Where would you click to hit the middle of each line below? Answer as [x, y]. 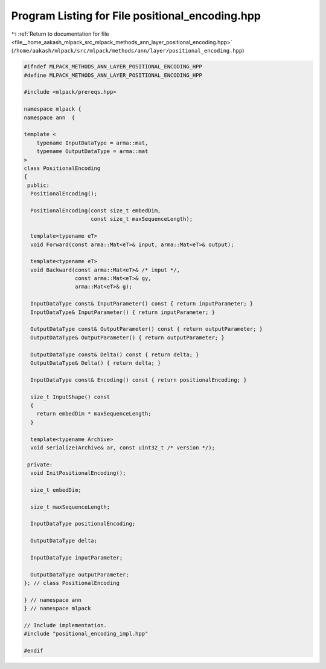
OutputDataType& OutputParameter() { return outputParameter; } [127, 338]
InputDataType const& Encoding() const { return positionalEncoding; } [139, 380]
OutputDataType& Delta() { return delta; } [96, 363]
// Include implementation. [65, 625]
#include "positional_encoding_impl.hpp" [86, 634]
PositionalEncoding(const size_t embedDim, [96, 210]
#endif [34, 651]
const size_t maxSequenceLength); [142, 219]
